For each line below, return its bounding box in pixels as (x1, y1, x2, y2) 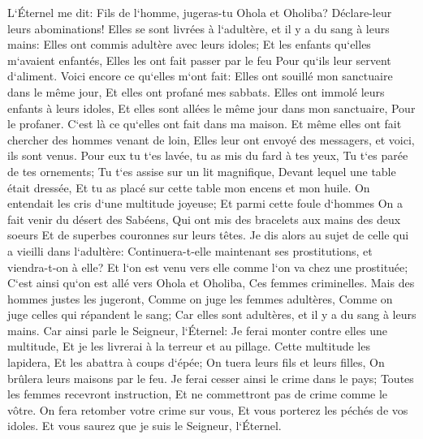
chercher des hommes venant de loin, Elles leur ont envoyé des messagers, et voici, (7, 131, 415, 148)
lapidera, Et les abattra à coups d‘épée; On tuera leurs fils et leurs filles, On (7, 354, 385, 371)
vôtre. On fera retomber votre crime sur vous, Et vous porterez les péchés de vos (7, 401, 408, 418)
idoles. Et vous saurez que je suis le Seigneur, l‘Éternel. (7, 417, 282, 434)
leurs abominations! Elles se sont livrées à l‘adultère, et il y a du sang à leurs (7, 19, 390, 37)
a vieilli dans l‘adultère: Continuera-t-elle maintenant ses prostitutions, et (7, 242, 373, 259)
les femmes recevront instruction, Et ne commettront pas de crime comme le (7, 385, 388, 402)
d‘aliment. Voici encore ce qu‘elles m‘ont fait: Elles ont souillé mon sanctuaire (7, 67, 393, 84)
